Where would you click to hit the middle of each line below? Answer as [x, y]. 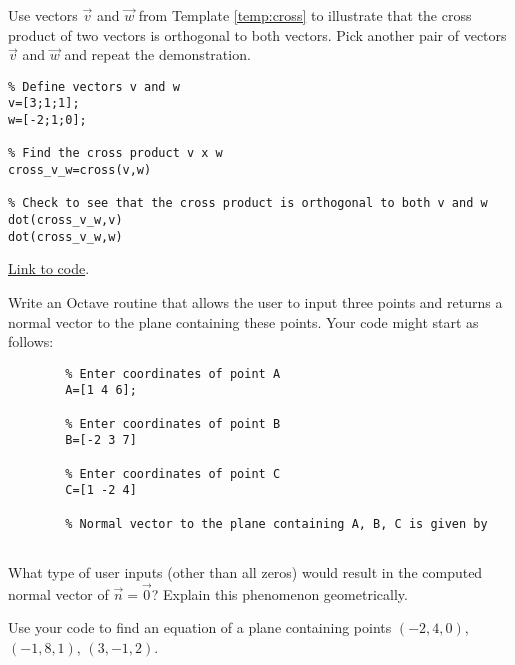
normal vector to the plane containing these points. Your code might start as [243, 321]
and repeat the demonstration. [157, 54]
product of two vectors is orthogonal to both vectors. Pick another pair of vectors [257, 34]
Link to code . [49, 268]
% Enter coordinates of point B [173, 423]
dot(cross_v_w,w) [65, 236]
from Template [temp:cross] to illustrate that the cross [305, 15]
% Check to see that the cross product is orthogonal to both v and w [248, 203]
